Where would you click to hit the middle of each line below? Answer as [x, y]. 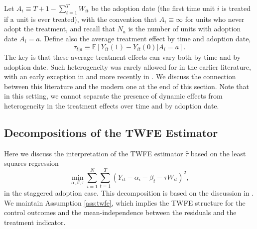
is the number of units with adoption [185, 29]
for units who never [215, 19]
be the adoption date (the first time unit [153, 8]
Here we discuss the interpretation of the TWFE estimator [94, 153]
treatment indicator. [35, 222]
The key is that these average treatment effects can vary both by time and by [123, 57]
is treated [236, 8]
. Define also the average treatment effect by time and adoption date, [145, 38]
